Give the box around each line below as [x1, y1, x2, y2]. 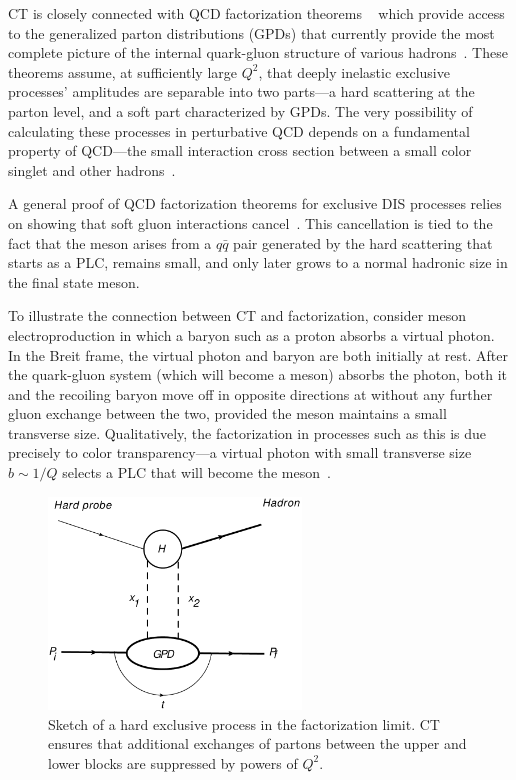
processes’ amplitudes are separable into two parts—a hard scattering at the [8, 81, 475, 102]
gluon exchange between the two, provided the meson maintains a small [8, 403, 447, 424]
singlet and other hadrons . [8, 159, 176, 180]
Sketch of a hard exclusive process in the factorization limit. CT [48, 713, 440, 734]
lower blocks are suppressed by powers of [48, 752, 298, 773]
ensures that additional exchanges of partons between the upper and [48, 733, 467, 754]
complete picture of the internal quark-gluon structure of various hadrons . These [8, 42, 508, 63]
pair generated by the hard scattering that [233, 232, 493, 253]
